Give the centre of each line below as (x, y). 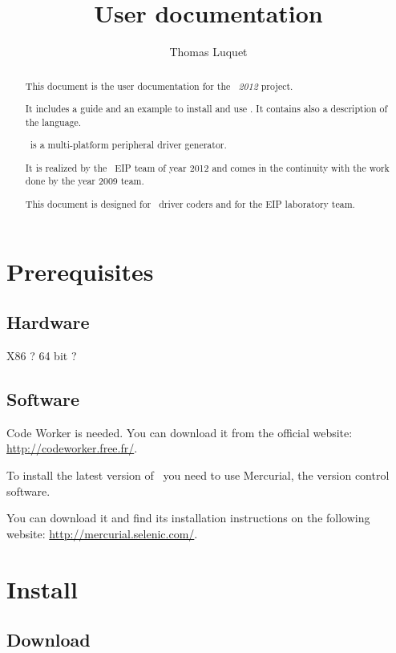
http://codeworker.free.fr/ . (72, 448)
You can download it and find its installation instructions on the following (188, 518)
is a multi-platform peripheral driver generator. (128, 145)
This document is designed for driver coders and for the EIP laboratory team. (190, 204)
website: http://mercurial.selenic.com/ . (102, 533)
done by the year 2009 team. (85, 181)
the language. (53, 122)
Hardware (48, 322)
